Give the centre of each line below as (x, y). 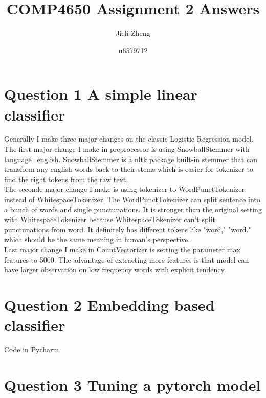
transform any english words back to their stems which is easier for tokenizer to (129, 169)
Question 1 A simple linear (101, 94)
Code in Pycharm (32, 350)
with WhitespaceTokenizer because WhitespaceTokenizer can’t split (110, 219)
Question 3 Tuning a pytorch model (132, 384)
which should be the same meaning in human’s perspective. (97, 239)
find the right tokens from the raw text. (66, 179)
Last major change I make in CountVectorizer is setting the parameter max (122, 249)
